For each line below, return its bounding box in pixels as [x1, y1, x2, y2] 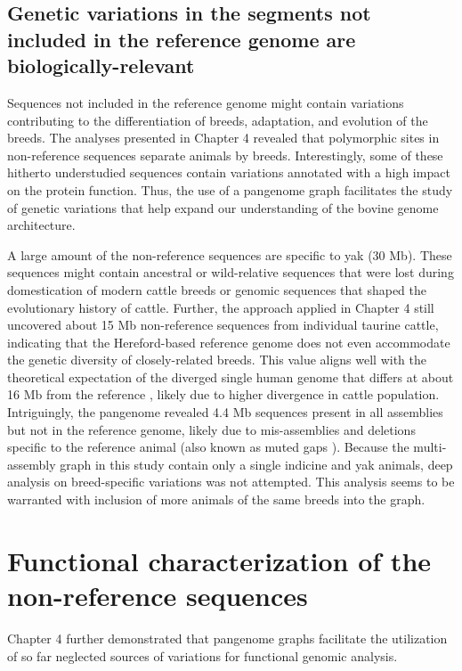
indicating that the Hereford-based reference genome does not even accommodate [7, 332, 450, 351]
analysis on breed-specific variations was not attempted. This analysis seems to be [7, 472, 455, 491]
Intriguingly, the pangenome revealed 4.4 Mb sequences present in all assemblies [7, 403, 443, 421]
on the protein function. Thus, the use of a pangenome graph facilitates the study [7, 180, 453, 199]
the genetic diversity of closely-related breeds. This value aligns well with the [7, 350, 427, 369]
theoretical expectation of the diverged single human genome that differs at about [7, 367, 454, 386]
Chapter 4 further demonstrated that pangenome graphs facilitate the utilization [7, 628, 448, 647]
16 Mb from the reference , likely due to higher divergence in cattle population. [7, 385, 440, 404]
